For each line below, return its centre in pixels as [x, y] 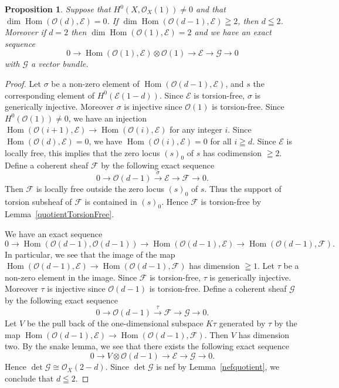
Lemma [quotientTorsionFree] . [60, 214]
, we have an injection [108, 118]
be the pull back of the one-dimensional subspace [115, 323]
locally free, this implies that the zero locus [82, 152]
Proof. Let [23, 83]
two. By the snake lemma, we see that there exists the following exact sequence [147, 346]
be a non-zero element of [95, 83]
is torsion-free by [231, 201]
